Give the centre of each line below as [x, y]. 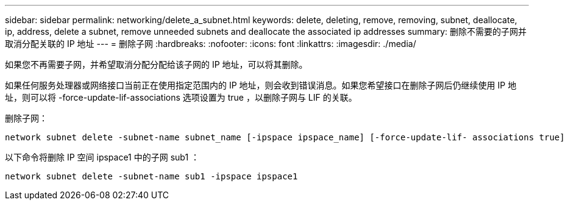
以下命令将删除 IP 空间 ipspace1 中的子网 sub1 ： [102, 157]
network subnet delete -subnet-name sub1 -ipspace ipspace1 [151, 176]
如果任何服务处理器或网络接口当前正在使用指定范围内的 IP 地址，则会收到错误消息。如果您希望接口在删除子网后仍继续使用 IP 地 [261, 85]
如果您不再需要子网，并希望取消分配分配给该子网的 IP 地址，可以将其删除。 [156, 64]
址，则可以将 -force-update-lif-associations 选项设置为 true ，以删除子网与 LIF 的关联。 [181, 97]
